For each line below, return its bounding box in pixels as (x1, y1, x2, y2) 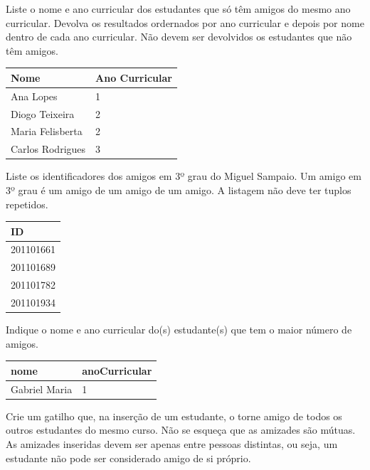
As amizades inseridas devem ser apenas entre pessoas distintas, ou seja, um (6, 436, 338, 451)
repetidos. (6, 196, 48, 211)
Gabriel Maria (11, 381, 73, 396)
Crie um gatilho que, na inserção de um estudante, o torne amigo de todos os (6, 408, 342, 423)
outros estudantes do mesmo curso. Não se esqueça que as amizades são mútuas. (6, 422, 356, 437)
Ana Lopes (11, 88, 58, 103)
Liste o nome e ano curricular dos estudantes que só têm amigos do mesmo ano (6, 1, 351, 16)
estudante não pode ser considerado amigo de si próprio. (6, 450, 251, 465)
